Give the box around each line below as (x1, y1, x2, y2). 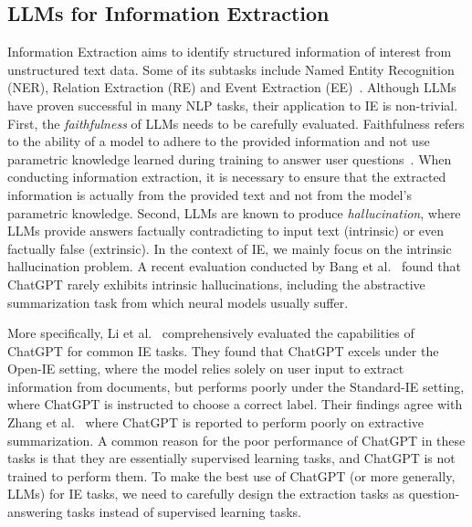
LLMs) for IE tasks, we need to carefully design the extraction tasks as (7, 484, 404, 503)
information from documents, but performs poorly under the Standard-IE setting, (7, 376, 465, 395)
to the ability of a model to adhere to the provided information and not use (7, 132, 430, 151)
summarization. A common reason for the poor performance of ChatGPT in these (7, 430, 466, 449)
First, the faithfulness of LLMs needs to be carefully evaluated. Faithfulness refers (7, 113, 465, 132)
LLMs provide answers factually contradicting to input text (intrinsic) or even (7, 221, 445, 240)
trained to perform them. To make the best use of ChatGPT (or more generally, (7, 466, 456, 485)
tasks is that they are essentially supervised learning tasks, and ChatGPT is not (7, 448, 456, 468)
